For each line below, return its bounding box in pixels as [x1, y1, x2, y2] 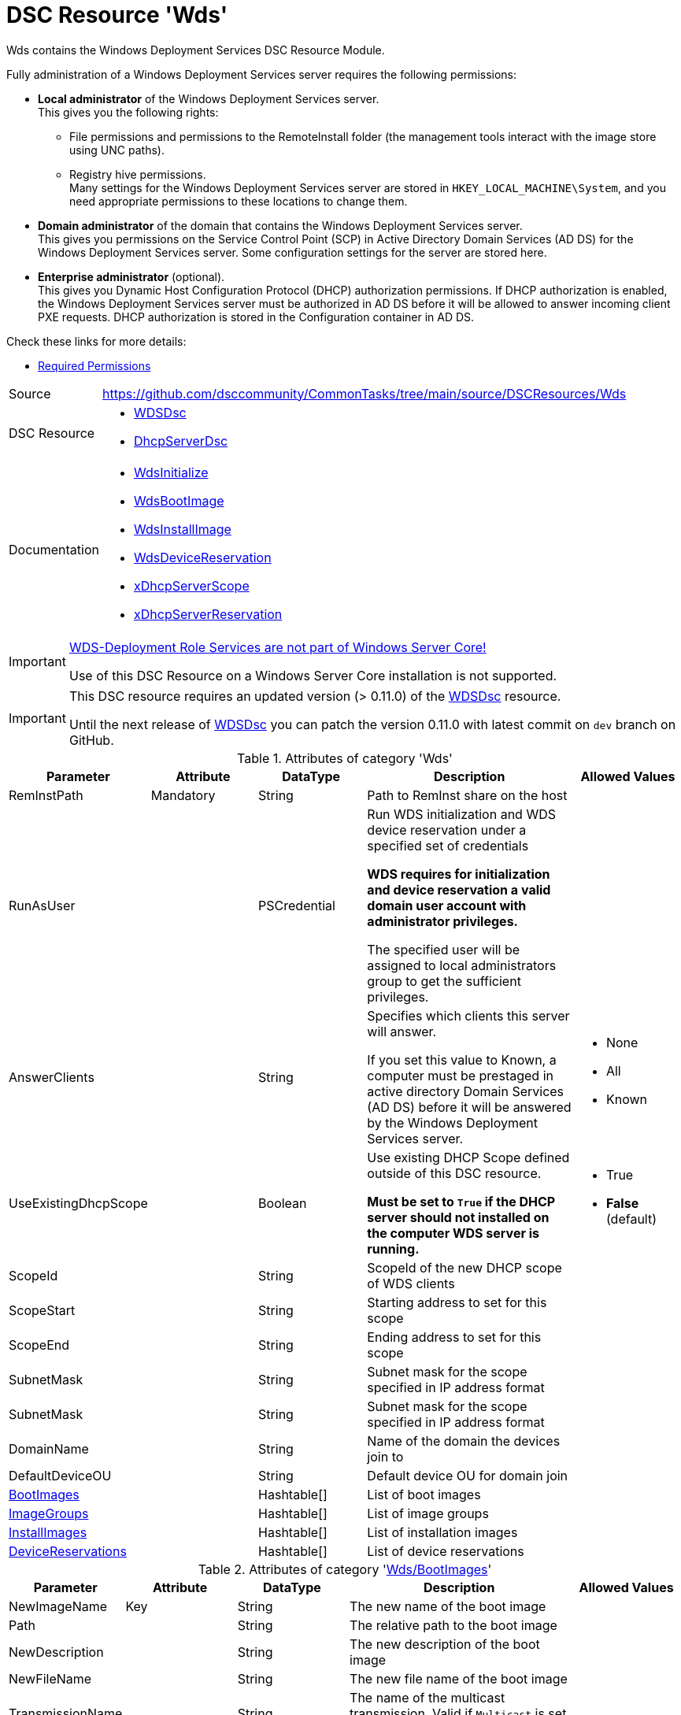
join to [367, 1448, 404, 1465]
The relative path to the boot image [350, 1617, 557, 1633]
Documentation [9, 541, 99, 557]
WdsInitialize [134, 464, 209, 480]
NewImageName [9, 1598, 108, 1614]
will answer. [367, 1023, 437, 1039]
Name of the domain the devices [367, 1432, 561, 1449]
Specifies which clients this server [367, 1007, 570, 1024]
